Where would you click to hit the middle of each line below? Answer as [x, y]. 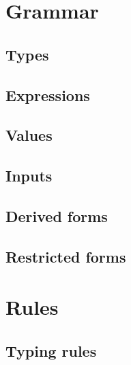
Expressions [48, 95]
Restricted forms [66, 256]
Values [29, 135]
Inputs [29, 176]
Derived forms [57, 215]
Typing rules [51, 350]
